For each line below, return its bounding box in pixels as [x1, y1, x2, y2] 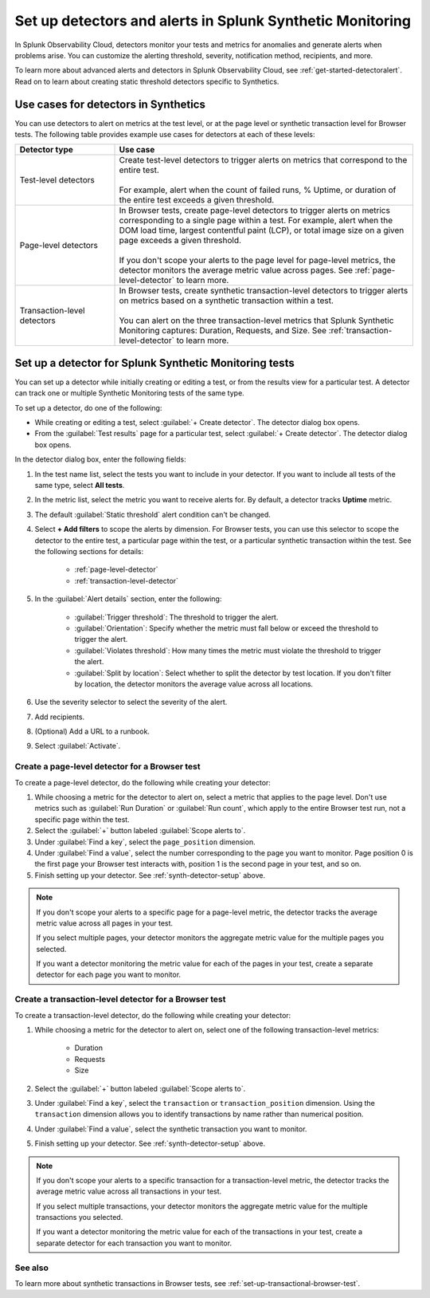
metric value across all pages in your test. [36, 918, 174, 928]
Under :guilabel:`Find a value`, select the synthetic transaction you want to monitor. [34, 1124, 307, 1134]
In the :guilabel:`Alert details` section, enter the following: [34, 594, 222, 604]
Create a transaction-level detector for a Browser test [14, 993, 226, 1005]
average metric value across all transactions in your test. [36, 1186, 222, 1196]
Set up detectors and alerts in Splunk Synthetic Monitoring [14, 12, 412, 29]
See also [14, 1262, 49, 1273]
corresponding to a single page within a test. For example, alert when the [119, 215, 393, 226]
